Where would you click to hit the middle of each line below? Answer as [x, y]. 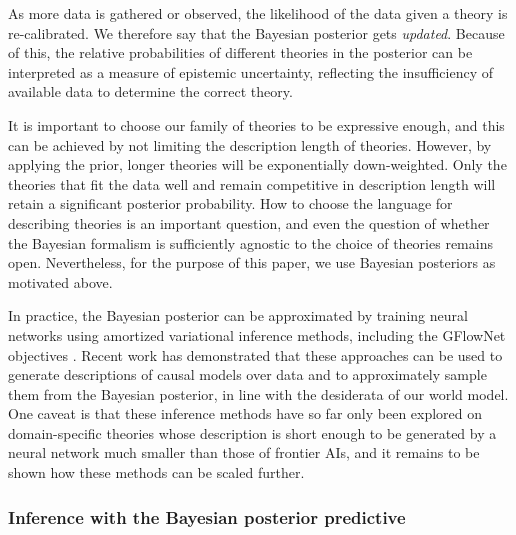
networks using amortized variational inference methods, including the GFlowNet [257, 334]
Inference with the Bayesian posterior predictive [207, 516]
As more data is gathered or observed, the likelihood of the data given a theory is [258, 13]
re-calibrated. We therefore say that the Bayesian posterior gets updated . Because [256, 32]
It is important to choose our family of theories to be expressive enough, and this [256, 124]
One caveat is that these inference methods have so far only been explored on [245, 413]
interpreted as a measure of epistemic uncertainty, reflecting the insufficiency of [251, 71]
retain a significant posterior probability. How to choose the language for [230, 203]
